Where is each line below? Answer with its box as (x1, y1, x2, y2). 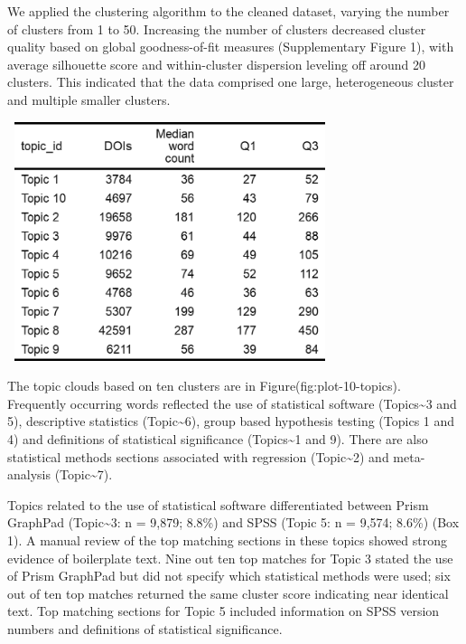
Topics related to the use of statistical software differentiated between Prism (7, 495, 429, 514)
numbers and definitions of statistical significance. (7, 619, 283, 638)
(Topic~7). (54, 465, 113, 484)
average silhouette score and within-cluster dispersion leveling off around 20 (7, 54, 425, 73)
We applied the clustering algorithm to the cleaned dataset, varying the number (7, 2, 450, 20)
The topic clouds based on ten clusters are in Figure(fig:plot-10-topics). (7, 376, 401, 395)
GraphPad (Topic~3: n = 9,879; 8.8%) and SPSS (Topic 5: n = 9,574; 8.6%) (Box (7, 513, 460, 532)
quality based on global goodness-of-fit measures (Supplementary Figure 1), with (7, 37, 454, 56)
